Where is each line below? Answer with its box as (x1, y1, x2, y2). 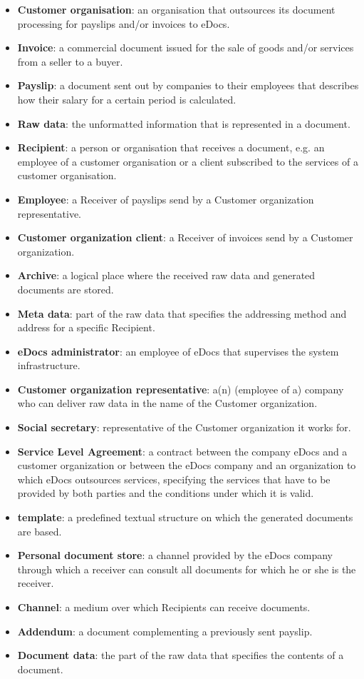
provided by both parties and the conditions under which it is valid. (17, 486, 314, 501)
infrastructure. (17, 358, 80, 373)
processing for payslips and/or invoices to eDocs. (17, 16, 230, 31)
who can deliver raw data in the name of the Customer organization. (17, 396, 318, 411)
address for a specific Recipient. (17, 320, 155, 335)
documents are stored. (17, 281, 114, 296)
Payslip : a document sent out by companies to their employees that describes (17, 78, 359, 93)
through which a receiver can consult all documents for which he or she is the (17, 561, 356, 576)
